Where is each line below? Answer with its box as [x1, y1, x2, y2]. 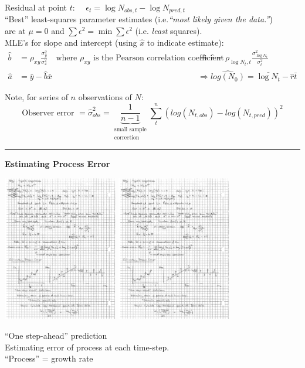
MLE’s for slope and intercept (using [5, 36, 137, 48]
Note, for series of [5, 91, 68, 103]
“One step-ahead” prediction [5, 329, 107, 341]
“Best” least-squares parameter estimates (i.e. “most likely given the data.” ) [5, 13, 273, 25]
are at [5, 25, 26, 37]
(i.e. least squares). [135, 25, 202, 37]
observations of [78, 91, 132, 103]
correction [114, 135, 140, 141]
